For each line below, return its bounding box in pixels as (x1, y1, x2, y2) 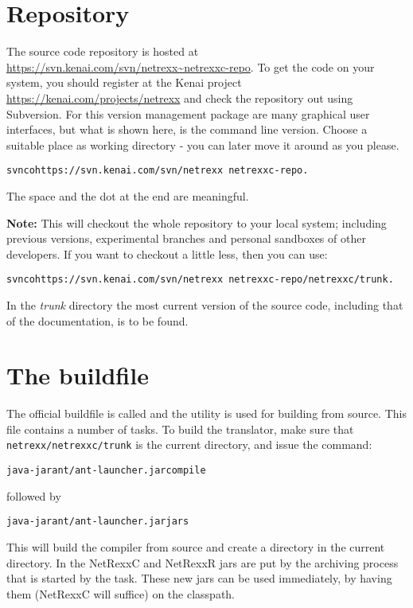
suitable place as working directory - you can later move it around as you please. (6, 136, 399, 153)
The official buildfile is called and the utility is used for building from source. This (6, 405, 407, 422)
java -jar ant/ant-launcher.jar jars (6, 516, 189, 528)
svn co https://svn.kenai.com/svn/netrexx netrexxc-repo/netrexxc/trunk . (6, 274, 394, 286)
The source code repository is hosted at (6, 43, 199, 60)
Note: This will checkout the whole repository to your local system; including (6, 214, 387, 231)
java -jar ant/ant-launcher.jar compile (6, 465, 206, 477)
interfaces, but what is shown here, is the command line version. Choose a (6, 121, 368, 138)
